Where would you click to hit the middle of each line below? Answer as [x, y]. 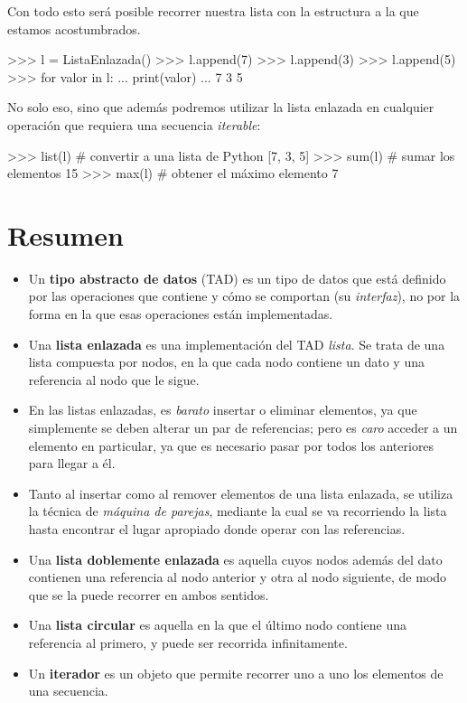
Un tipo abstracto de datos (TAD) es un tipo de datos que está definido [237, 278]
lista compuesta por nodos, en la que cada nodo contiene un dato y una [226, 362]
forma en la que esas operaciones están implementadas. [181, 314]
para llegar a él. [72, 463]
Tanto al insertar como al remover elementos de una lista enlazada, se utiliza [241, 493]
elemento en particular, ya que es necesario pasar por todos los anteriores [231, 445]
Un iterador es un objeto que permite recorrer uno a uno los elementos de [236, 673]
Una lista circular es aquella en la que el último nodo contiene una [218, 625]
